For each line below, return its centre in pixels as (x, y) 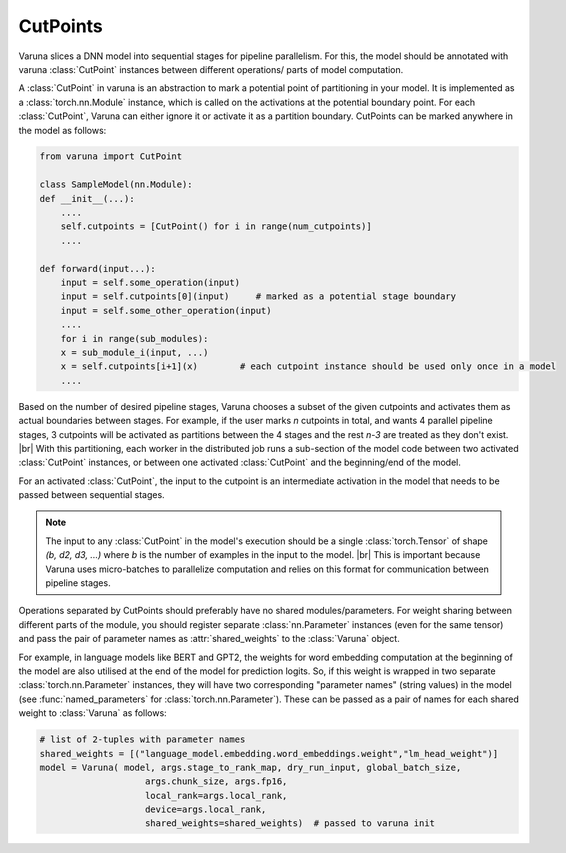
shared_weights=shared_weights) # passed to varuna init (290, 823)
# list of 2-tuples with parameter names (142, 739)
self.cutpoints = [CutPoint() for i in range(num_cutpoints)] (216, 226)
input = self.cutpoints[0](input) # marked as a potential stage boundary (258, 296)
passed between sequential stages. (91, 495)
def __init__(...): (87, 198)
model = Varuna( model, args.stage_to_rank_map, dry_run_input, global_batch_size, (250, 767)
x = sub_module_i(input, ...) (134, 352)
